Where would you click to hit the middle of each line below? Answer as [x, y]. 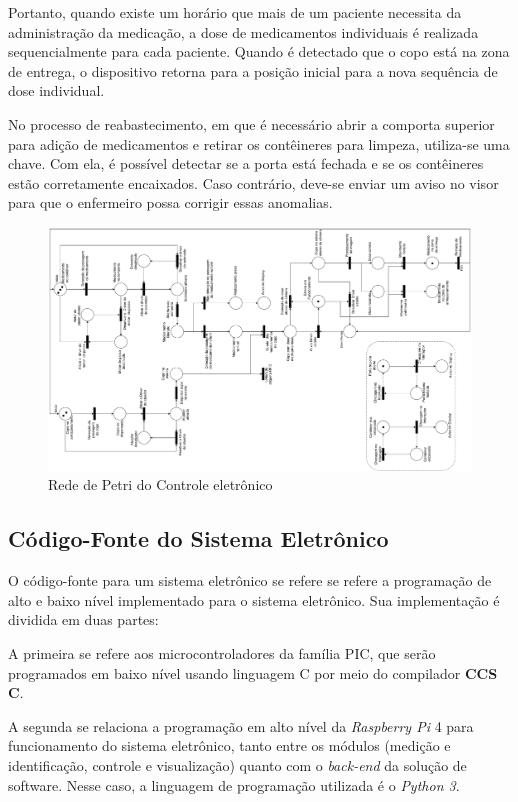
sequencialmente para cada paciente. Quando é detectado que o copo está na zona [259, 51]
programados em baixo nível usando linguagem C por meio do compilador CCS [253, 672]
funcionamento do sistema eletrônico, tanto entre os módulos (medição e [229, 745]
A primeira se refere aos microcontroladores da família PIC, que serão [222, 652]
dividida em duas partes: [83, 619]
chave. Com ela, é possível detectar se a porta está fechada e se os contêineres [246, 163]
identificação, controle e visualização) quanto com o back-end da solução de [237, 764]
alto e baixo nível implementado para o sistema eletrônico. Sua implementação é [254, 599]
